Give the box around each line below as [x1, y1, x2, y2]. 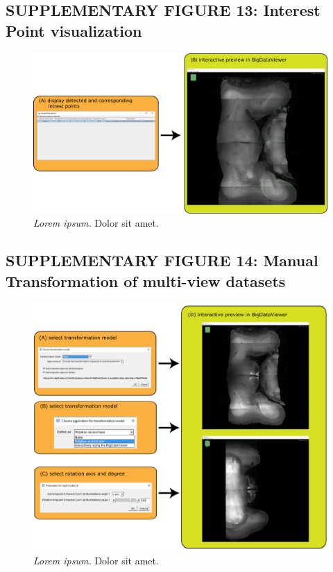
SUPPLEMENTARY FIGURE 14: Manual [6, 250, 318, 271]
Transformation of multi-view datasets [6, 270, 286, 291]
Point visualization [6, 19, 142, 41]
